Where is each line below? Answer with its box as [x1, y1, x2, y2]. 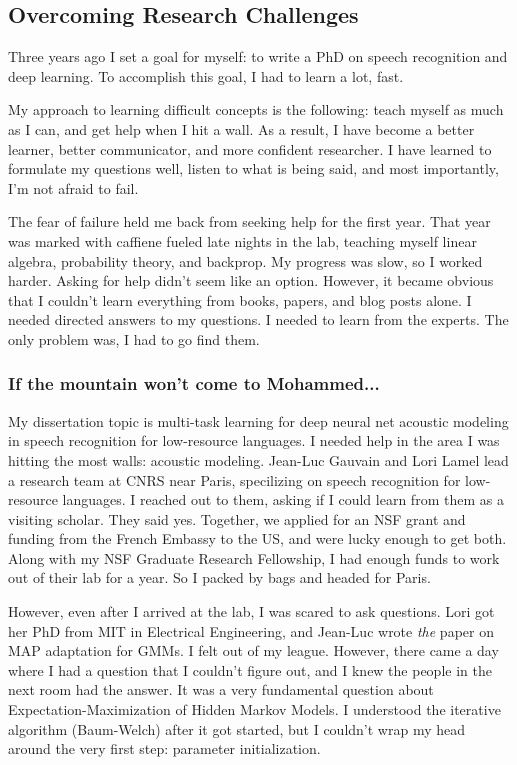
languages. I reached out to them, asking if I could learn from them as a [62, 489, 504, 510]
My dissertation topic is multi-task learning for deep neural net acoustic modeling [8, 410, 509, 431]
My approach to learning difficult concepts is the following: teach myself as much [8, 99, 504, 120]
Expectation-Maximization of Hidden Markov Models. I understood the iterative [8, 699, 501, 720]
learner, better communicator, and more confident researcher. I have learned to [8, 138, 492, 159]
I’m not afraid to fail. [8, 177, 139, 198]
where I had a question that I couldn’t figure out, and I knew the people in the [8, 659, 492, 680]
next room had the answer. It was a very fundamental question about [8, 679, 434, 700]
